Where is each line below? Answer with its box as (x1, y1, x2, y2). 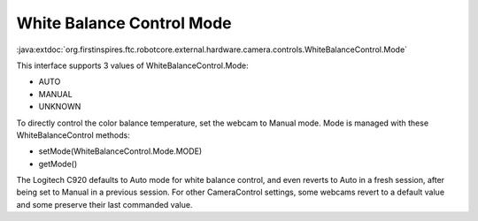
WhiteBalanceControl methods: (16, 129, 130, 141)
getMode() (38, 158, 78, 169)
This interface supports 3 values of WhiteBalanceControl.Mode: (16, 60, 250, 71)
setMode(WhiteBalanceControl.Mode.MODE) (38, 146, 203, 156)
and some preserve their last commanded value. (16, 199, 193, 210)
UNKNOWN (38, 102, 81, 112)
